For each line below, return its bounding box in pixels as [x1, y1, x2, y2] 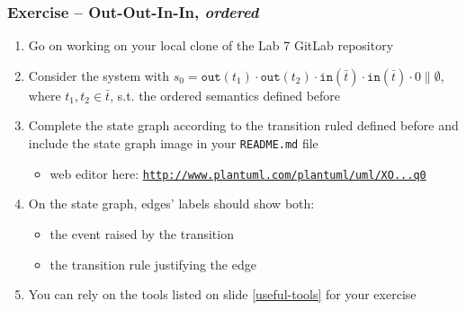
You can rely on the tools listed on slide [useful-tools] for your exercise [28, 285, 417, 304]
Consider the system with [28, 66, 169, 84]
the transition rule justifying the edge [49, 254, 256, 273]
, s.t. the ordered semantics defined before [110, 85, 341, 104]
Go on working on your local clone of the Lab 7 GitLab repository [28, 36, 394, 55]
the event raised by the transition [49, 224, 234, 243]
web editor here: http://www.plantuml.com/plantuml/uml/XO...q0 [49, 164, 426, 182]
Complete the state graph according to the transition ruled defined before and [28, 116, 459, 135]
